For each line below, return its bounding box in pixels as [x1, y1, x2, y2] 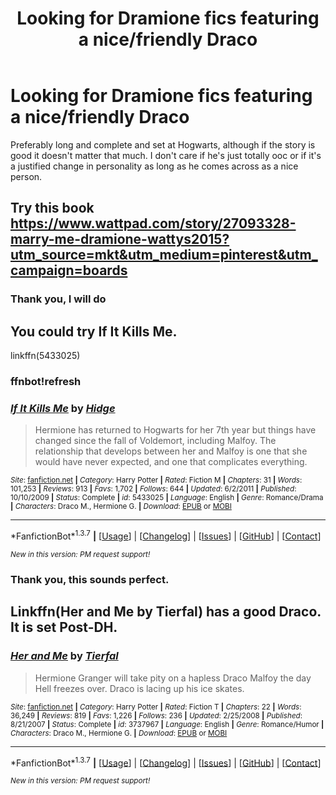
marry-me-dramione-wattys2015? [10, 231, 230, 248]
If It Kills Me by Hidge [10, 401, 116, 415]
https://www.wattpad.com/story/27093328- [10, 215, 297, 232]
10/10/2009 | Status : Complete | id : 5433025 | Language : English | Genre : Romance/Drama [10, 493, 324, 503]
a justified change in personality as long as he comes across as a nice [10, 160, 299, 172]
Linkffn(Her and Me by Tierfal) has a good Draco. [10, 603, 322, 621]
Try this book [10, 200, 95, 217]
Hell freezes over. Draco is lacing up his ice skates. [34, 682, 245, 694]
